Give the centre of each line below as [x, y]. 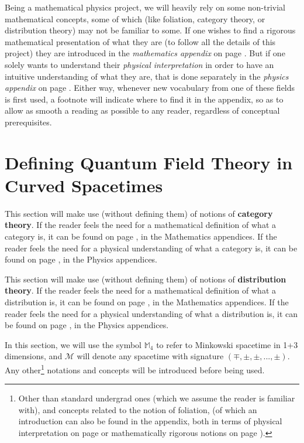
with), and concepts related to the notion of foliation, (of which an [138, 409]
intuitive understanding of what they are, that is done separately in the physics [147, 76]
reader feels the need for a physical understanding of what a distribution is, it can [151, 313]
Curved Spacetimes [84, 185]
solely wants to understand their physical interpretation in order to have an [139, 64]
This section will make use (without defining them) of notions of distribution [146, 279]
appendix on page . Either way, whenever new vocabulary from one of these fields [150, 88]
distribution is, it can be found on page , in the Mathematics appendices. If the [147, 302]
